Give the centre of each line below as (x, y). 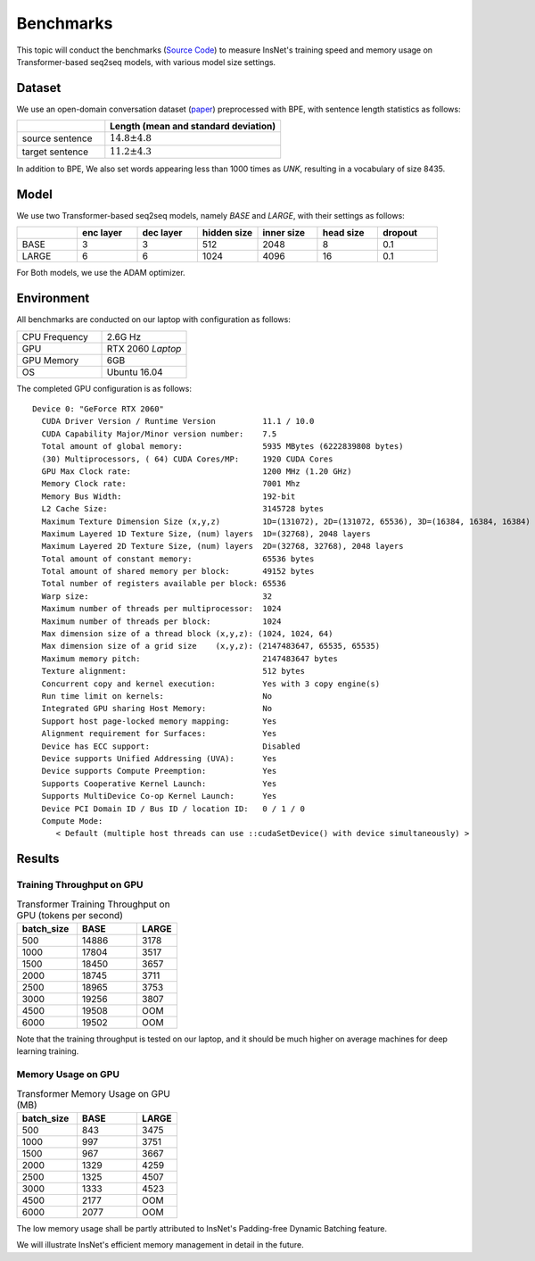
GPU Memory (50, 360)
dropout (400, 233)
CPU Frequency (55, 336)
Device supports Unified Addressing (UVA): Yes (159, 758)
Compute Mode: (72, 821)
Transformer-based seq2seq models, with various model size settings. (146, 62)
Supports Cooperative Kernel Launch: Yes (159, 784)
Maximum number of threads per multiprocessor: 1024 (161, 609)
